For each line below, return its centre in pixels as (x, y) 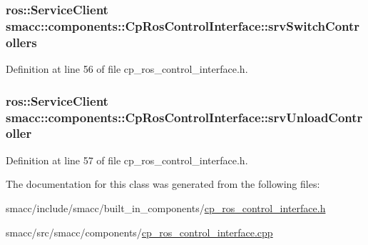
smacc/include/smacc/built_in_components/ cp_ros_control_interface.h (166, 207)
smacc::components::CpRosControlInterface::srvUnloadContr (184, 117)
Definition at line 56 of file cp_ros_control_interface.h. (127, 69)
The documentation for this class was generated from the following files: (163, 184)
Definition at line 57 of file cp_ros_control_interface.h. (127, 160)
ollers (21, 42)
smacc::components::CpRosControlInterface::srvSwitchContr (183, 25)
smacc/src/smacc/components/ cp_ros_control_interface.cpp (139, 232)
